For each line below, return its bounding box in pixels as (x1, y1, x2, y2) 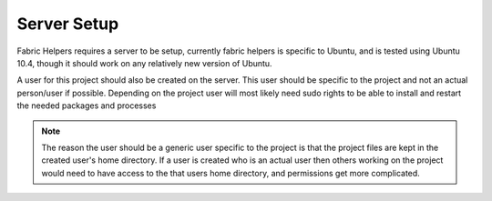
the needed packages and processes (16, 100, 157, 111)
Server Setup (16, 14, 119, 34)
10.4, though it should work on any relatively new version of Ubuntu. (16, 57, 272, 68)
